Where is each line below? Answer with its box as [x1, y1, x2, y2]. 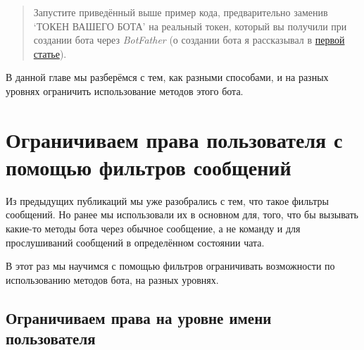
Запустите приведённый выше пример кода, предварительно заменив [33, 5, 328, 19]
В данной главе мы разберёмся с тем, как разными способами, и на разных [6, 70, 329, 85]
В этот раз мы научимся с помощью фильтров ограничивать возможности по [6, 258, 335, 273]
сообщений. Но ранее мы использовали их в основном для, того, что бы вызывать [6, 207, 358, 222]
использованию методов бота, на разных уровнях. [6, 272, 219, 287]
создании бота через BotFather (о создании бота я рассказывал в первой [33, 32, 345, 47]
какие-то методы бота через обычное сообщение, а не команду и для [6, 221, 301, 236]
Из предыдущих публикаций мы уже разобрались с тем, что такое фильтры [6, 193, 329, 208]
